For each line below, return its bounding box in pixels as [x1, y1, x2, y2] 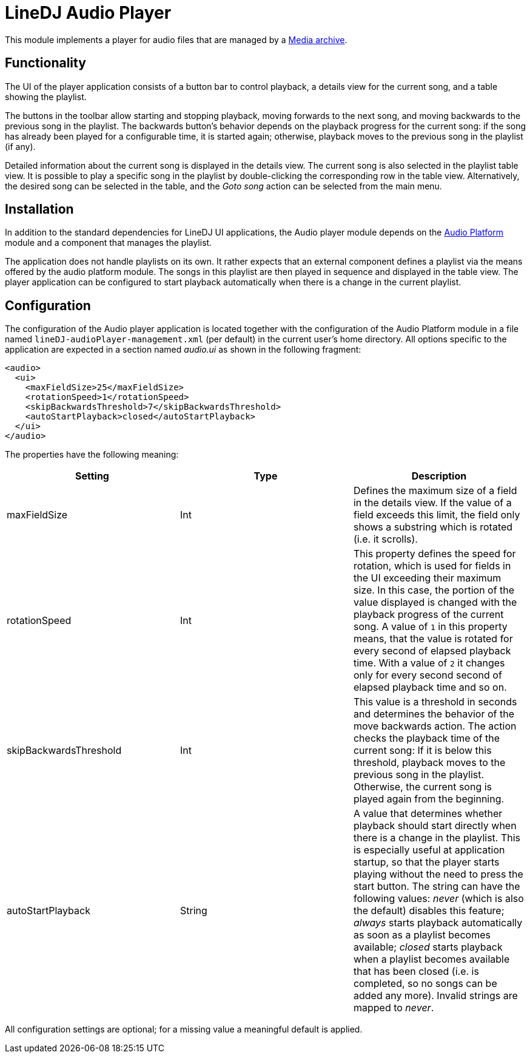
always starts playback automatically [353, 917, 523, 929]
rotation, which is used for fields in [353, 560, 511, 572]
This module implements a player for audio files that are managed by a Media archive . [5, 34, 347, 45]
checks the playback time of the [353, 732, 500, 745]
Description [411, 470, 467, 483]
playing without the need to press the [353, 868, 523, 881]
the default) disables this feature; [353, 904, 505, 917]
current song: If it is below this [353, 744, 492, 757]
